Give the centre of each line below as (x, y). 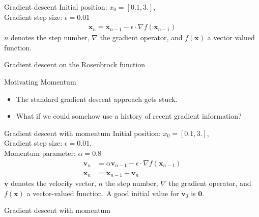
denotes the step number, (50, 37)
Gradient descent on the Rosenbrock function (75, 64)
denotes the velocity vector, (53, 183)
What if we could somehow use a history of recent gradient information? (129, 116)
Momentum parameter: (40, 153)
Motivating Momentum (40, 82)
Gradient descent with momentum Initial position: (82, 133)
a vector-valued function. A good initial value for (103, 193)
